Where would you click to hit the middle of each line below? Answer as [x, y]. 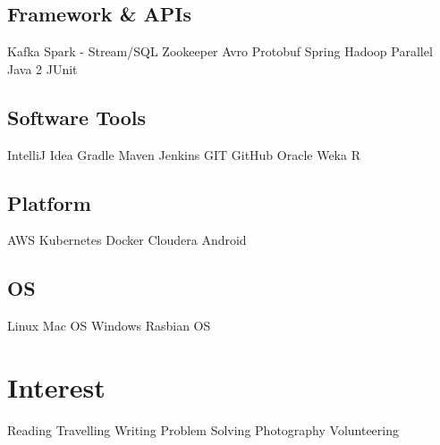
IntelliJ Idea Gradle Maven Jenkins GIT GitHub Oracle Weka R [184, 154]
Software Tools [77, 117]
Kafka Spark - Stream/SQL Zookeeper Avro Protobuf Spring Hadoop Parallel [220, 51]
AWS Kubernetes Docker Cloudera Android [127, 240]
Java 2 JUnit [42, 68]
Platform [49, 202]
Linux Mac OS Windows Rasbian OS [109, 326]
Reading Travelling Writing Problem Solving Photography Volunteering [203, 429]
